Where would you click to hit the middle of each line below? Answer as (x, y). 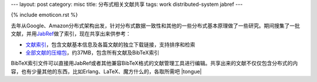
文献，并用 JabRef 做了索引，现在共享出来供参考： (71, 34)
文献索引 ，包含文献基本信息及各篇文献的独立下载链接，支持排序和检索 (110, 44)
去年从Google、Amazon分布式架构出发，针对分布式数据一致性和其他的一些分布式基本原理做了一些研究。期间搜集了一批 (156, 26)
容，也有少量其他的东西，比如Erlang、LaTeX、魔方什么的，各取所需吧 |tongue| (106, 71)
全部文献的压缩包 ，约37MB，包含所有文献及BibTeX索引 (92, 52)
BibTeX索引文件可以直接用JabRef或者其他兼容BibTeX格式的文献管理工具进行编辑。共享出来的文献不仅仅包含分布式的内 (154, 63)
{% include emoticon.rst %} (45, 15)
